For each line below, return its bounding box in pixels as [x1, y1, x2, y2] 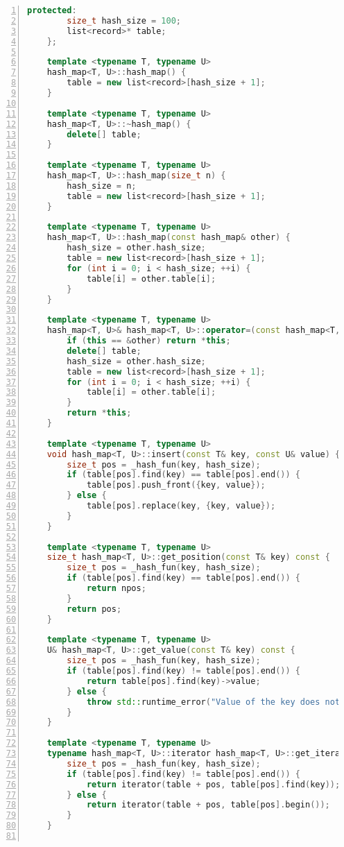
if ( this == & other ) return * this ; [67, 336, 231, 345]
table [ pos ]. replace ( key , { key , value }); [86, 501, 276, 511]
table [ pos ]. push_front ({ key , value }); [86, 480, 266, 490]
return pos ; [67, 604, 122, 614]
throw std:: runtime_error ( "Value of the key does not [86, 696, 341, 707]
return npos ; [86, 583, 146, 593]
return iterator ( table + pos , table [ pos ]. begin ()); [86, 800, 330, 810]
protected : [27, 6, 77, 15]
